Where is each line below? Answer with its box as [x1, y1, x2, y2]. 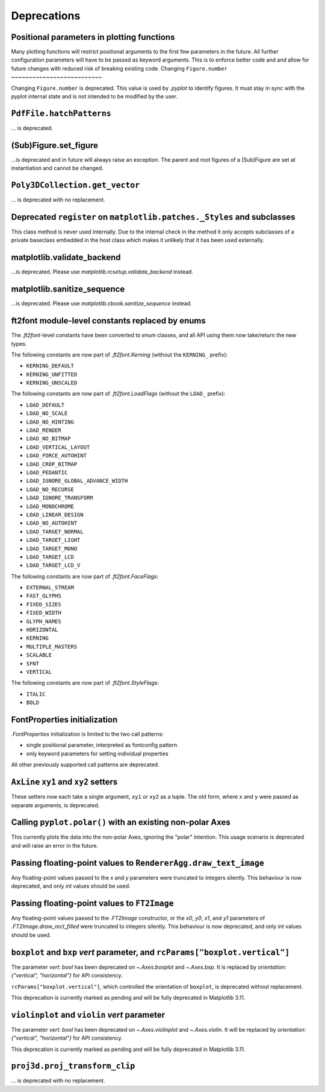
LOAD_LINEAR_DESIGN [26, 511, 84, 518]
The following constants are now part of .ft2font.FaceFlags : [11, 573, 159, 580]
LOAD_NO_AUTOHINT [26, 519, 78, 527]
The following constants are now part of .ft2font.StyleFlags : [11, 679, 159, 687]
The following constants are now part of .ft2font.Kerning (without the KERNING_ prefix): [11, 351, 228, 358]
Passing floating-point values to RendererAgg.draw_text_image [11, 857, 264, 868]
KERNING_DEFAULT [26, 363, 75, 369]
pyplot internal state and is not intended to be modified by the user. [11, 93, 178, 100]
